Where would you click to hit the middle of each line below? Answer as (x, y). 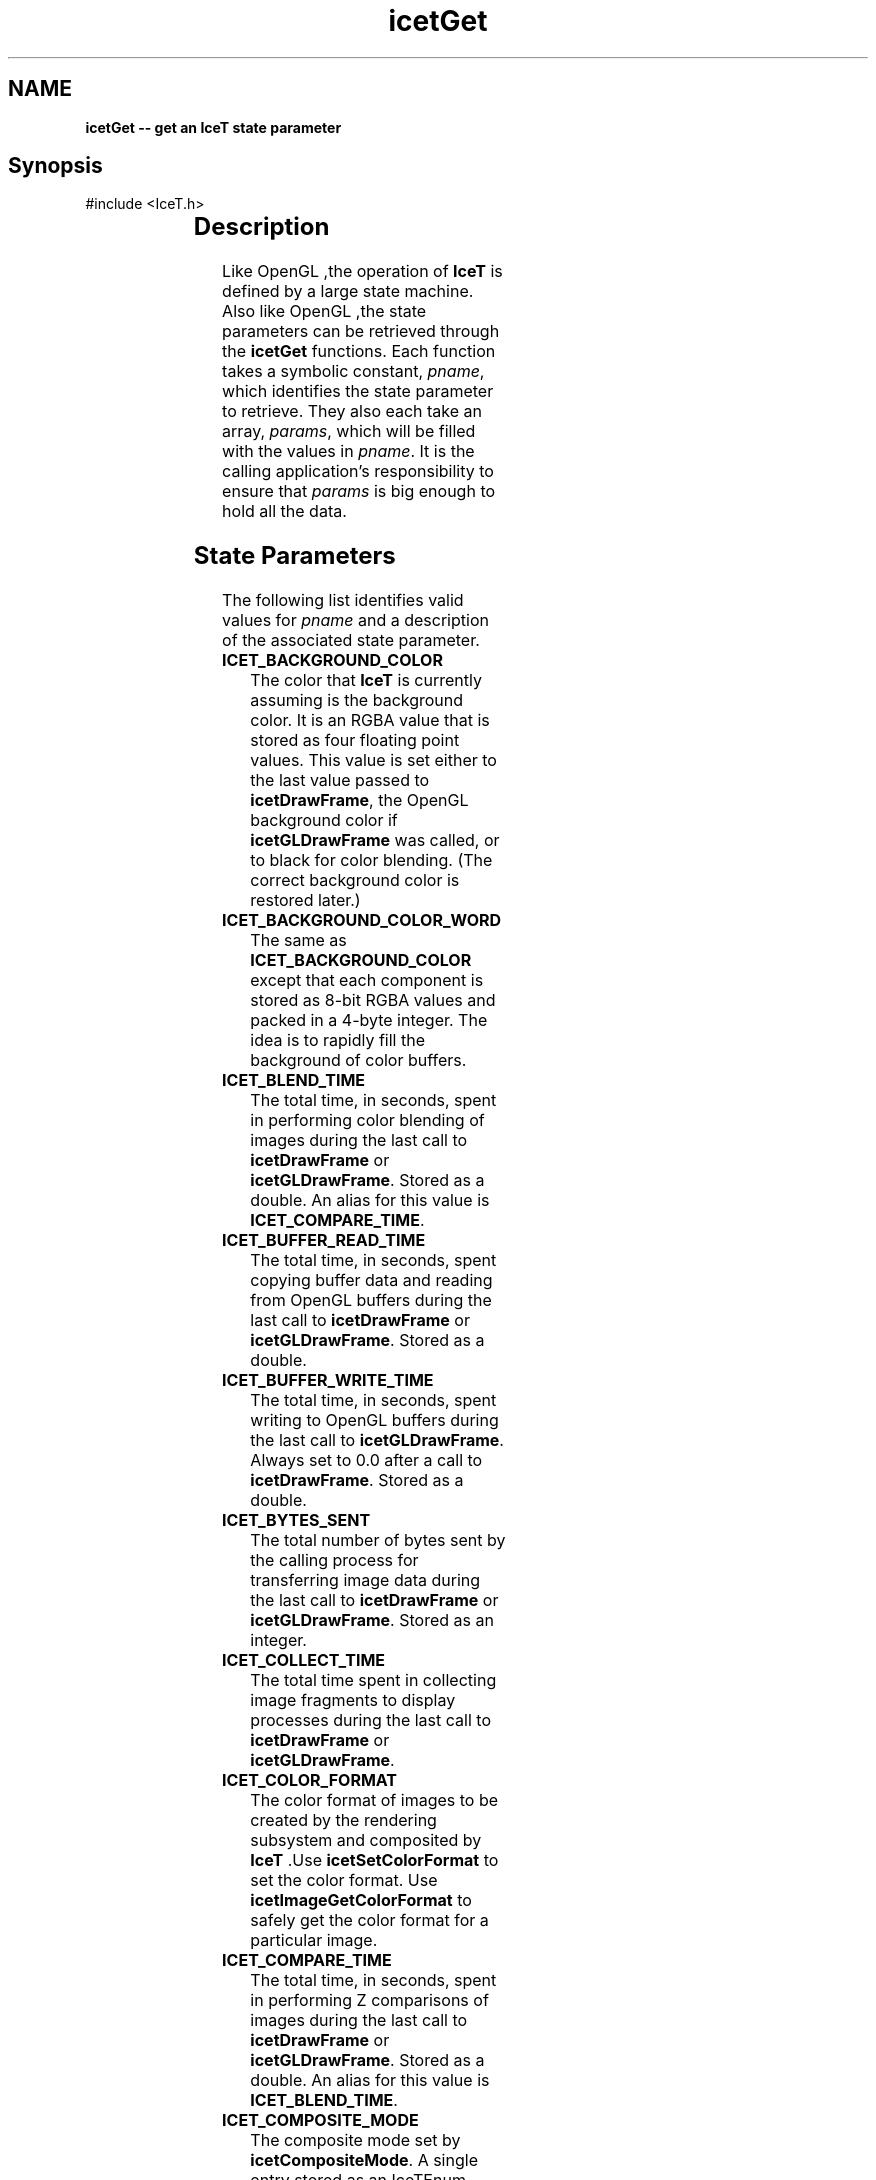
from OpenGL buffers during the (371, 1300)
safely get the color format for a (369, 1920)
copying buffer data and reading (371, 1280)
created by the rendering (343, 1820)
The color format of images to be (374, 1800)
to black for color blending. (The (371, 860)
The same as (298, 940)
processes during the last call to (370, 1720)
